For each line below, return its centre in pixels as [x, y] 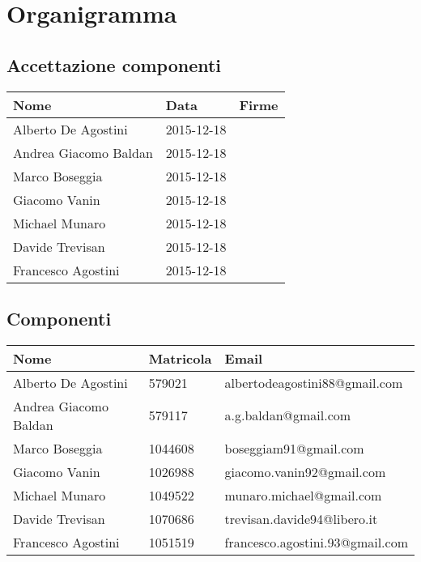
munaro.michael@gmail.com [303, 495]
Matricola [180, 358]
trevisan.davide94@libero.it [301, 518]
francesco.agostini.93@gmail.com [316, 542]
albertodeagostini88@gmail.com [314, 382]
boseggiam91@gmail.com [294, 448]
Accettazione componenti [114, 64]
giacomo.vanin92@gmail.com [305, 471]
